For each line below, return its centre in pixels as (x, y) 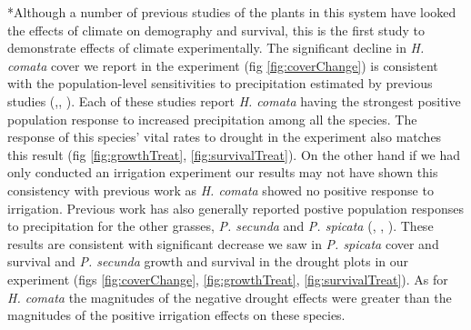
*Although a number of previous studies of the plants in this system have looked (232, 12)
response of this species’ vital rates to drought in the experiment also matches (225, 137)
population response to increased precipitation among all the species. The (212, 119)
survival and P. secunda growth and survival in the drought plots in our (208, 261)
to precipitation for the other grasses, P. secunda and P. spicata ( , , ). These (220, 226)
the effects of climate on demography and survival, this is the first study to (216, 30)
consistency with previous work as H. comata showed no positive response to (220, 190)
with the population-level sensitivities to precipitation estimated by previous (220, 83)
